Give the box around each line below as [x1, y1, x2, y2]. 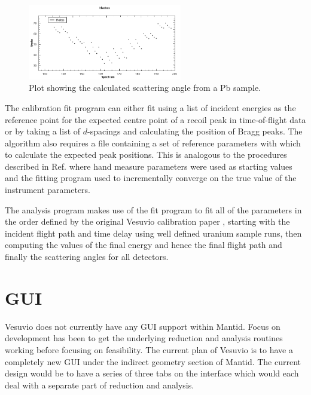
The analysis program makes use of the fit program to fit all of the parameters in [5, 203, 302, 216]
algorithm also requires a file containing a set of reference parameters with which [5, 136, 301, 149]
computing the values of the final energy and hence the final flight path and [5, 238, 282, 251]
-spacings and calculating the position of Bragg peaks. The [87, 125, 303, 137]
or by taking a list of [5, 125, 81, 137]
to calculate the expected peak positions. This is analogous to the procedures [5, 148, 287, 161]
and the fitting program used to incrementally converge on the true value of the [5, 172, 297, 184]
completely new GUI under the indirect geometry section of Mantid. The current [5, 355, 301, 368]
